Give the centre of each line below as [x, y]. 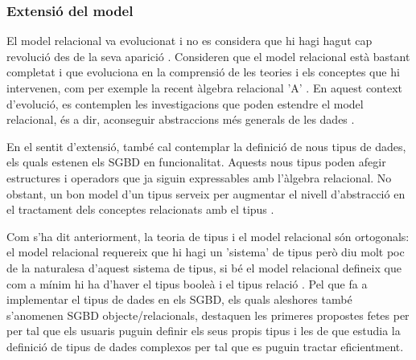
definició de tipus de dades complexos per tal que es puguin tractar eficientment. [205, 346]
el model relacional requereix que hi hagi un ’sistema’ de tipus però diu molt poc [206, 252]
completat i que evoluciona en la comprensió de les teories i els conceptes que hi [203, 72]
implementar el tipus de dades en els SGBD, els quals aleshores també [179, 299]
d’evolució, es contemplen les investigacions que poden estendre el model [185, 103]
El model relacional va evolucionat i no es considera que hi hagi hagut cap [189, 41]
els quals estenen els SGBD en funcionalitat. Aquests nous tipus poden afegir [196, 162]
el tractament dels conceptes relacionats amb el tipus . [140, 209]
